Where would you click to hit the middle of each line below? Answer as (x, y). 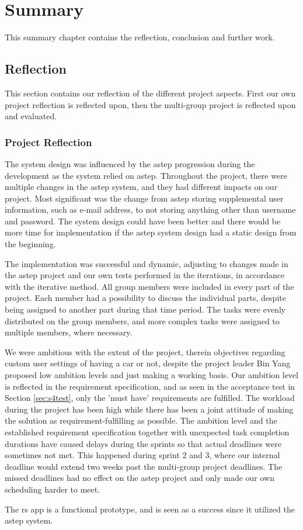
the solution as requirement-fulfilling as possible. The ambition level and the (141, 420)
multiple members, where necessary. (69, 332)
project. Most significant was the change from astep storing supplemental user (144, 198)
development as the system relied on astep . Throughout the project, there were (146, 175)
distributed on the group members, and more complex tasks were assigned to (142, 321)
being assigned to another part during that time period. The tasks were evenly (145, 309)
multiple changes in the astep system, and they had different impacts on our (141, 187)
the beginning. (30, 244)
